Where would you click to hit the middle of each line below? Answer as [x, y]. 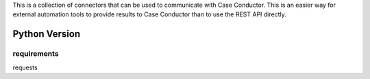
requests [25, 67]
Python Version [47, 34]
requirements [36, 54]
